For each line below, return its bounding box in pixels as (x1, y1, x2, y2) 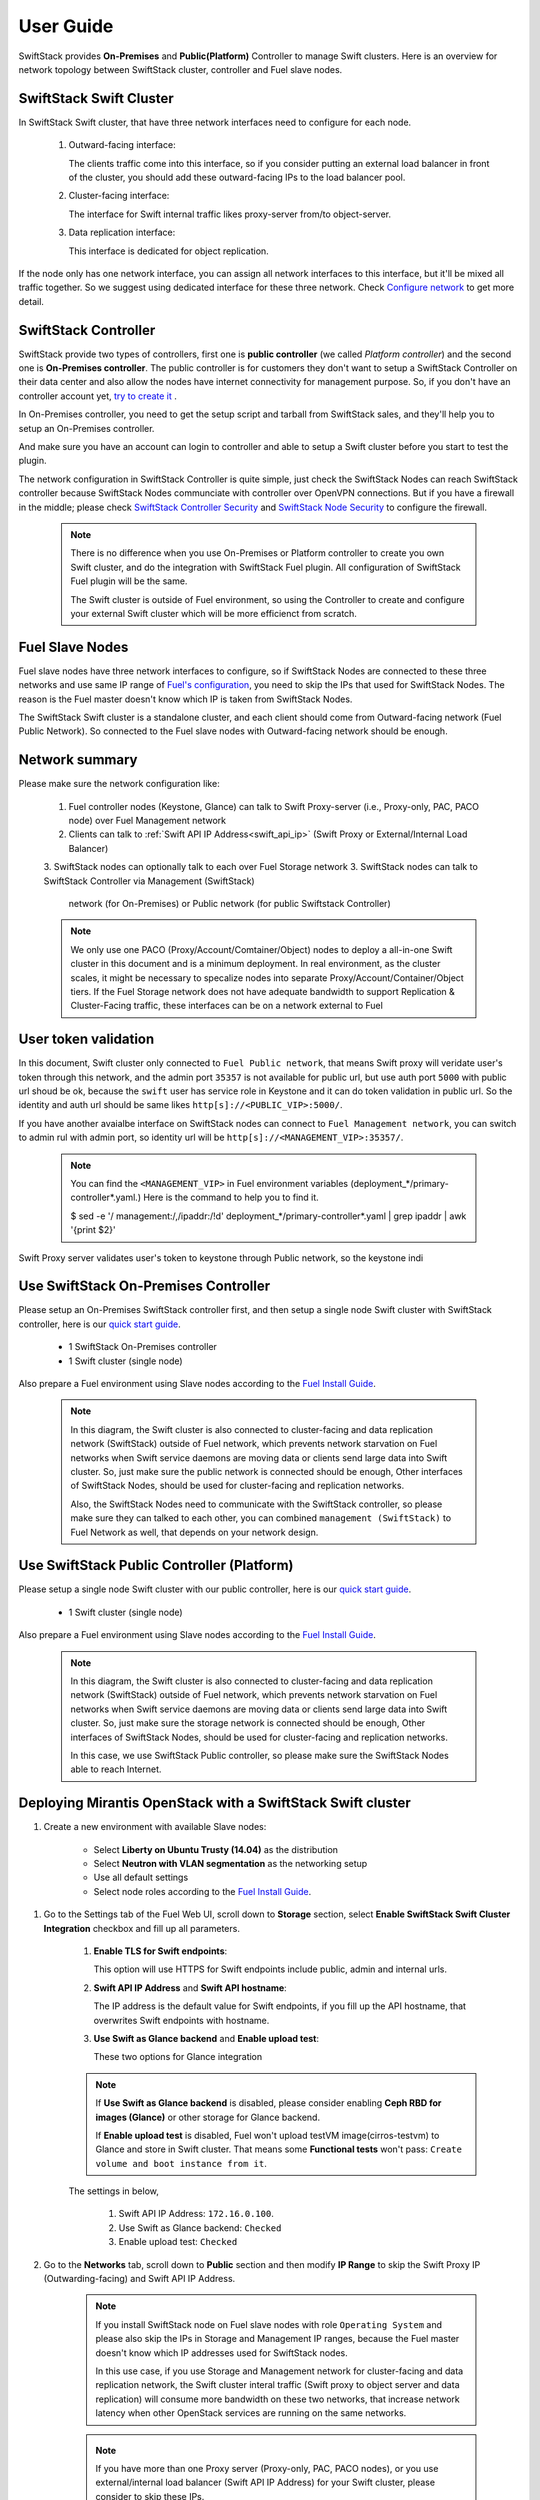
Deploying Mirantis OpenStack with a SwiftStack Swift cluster (18, 1795, 412, 1812)
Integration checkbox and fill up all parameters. (43, 1922, 240, 1934)
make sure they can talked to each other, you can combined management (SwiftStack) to (70, 1512, 452, 1524)
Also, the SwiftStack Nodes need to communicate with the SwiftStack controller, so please (70, 1498, 443, 1510)
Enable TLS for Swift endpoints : (93, 1945, 228, 1957)
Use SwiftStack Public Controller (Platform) (18, 1557, 294, 1574)
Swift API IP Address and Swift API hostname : (93, 1981, 287, 1994)
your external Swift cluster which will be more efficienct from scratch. (70, 607, 357, 619)
